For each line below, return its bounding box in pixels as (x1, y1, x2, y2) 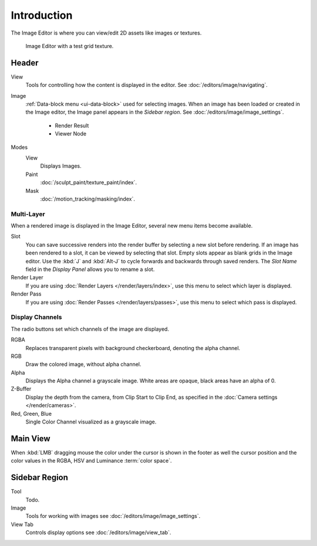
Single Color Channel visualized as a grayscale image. (25, 418, 157, 425)
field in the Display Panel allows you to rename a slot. (25, 266, 155, 273)
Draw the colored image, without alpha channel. (25, 361, 141, 368)
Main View (11, 433, 50, 443)
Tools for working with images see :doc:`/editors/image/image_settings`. (25, 513, 201, 520)
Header (11, 57, 39, 67)
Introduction (11, 9, 73, 22)
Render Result (55, 122, 89, 129)
